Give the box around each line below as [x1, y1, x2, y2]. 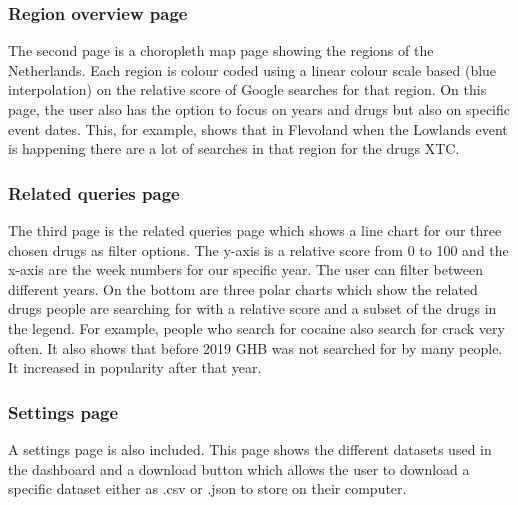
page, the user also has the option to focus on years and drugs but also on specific [8, 99, 510, 119]
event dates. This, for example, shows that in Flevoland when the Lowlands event [8, 118, 508, 139]
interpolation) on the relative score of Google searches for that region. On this [8, 79, 487, 100]
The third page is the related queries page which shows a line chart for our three [8, 220, 502, 240]
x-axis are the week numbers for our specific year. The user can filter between [8, 259, 483, 280]
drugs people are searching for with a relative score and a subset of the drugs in [8, 298, 497, 319]
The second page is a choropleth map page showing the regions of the [8, 40, 434, 61]
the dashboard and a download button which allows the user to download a [8, 458, 470, 479]
